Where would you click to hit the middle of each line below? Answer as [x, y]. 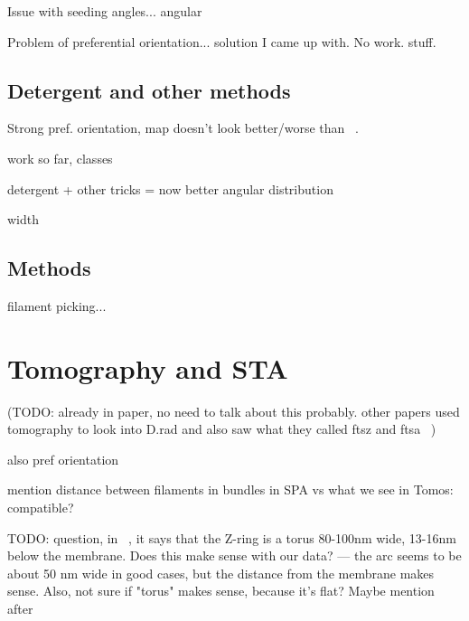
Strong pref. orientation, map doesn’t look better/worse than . [183, 128]
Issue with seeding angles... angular [105, 11]
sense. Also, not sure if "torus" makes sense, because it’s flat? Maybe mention [221, 591]
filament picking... [57, 305]
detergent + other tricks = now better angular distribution [170, 188]
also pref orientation [63, 459]
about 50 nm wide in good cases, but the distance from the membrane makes [221, 573]
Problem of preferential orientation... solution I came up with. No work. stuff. [222, 41]
